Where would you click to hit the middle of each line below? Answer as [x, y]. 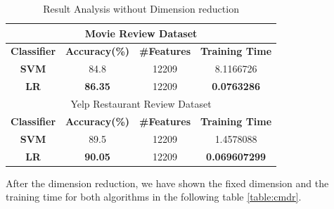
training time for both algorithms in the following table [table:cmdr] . [154, 197]
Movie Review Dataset [141, 33]
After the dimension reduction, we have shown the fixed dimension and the [167, 183]
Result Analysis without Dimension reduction [141, 8]
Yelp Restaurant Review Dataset [141, 103]
